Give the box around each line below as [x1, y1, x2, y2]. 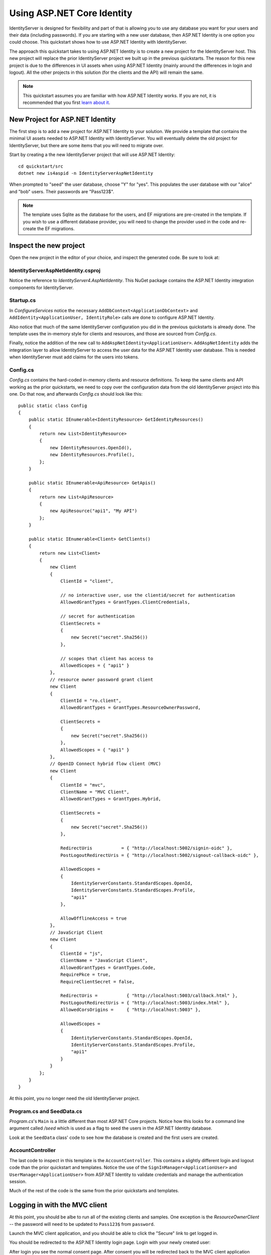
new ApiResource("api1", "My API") [50, 508, 138, 514]
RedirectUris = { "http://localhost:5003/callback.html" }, [60, 993, 238, 998]
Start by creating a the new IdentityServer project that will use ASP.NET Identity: [9, 152, 176, 158]
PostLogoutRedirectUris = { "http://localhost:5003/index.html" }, [60, 999, 230, 1006]
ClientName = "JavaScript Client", [60, 958, 148, 963]
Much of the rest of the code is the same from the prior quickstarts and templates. [9, 1188, 179, 1194]
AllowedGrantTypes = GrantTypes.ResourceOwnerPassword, [60, 705, 201, 710]
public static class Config [18, 403, 87, 409]
